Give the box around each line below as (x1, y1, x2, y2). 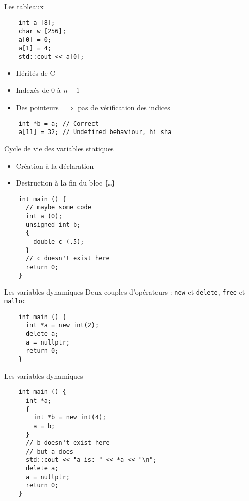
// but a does (25, 447, 74, 455)
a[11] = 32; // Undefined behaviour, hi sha (18, 128, 172, 136)
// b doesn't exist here (25, 439, 110, 447)
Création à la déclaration (16, 160, 94, 171)
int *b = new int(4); (33, 414, 106, 421)
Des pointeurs (16, 102, 59, 113)
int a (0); (25, 213, 63, 220)
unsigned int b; (25, 221, 81, 228)
